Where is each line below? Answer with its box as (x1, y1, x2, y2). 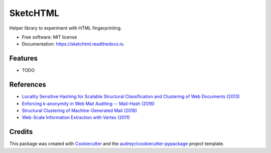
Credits (9, 127, 33, 136)
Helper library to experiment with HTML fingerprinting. (9, 25, 122, 31)
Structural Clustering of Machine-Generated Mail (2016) (22, 107, 138, 113)
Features (9, 54, 38, 62)
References (9, 80, 46, 89)
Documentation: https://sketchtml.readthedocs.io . (22, 41, 125, 47)
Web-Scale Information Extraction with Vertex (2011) (22, 114, 130, 120)
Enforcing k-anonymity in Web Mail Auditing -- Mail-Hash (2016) (22, 100, 155, 106)
